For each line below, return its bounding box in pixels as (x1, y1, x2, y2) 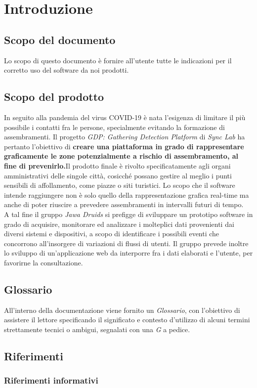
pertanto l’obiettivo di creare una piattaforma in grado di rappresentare (4, 141, 244, 151)
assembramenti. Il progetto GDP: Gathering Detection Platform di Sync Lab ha (4, 131, 245, 142)
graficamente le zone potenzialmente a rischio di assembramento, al (4, 151, 238, 161)
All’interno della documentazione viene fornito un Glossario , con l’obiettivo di (4, 304, 240, 315)
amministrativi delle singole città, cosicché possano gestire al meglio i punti (4, 170, 232, 180)
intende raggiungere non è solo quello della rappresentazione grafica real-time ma (4, 189, 249, 200)
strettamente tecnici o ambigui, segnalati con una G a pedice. (4, 324, 190, 334)
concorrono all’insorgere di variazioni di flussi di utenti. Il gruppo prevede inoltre (4, 238, 249, 248)
